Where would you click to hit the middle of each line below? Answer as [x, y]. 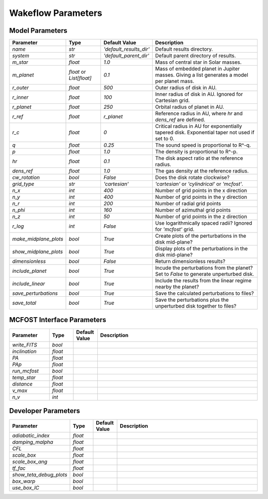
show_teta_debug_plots [40, 475]
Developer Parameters [45, 411]
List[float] [80, 78]
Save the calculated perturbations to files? [204, 293]
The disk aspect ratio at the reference [199, 158]
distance [22, 384]
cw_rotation [26, 177]
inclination [24, 351]
